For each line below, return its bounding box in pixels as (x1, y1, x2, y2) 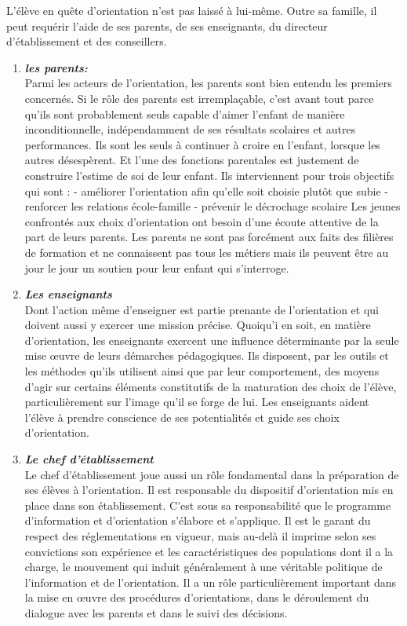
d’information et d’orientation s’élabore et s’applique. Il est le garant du (24, 512, 371, 529)
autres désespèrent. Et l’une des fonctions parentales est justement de (24, 152, 359, 168)
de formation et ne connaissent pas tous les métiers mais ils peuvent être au (24, 243, 389, 260)
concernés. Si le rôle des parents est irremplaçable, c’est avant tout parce (24, 90, 374, 106)
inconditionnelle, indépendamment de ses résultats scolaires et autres (24, 121, 356, 137)
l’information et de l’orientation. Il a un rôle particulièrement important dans (24, 573, 397, 590)
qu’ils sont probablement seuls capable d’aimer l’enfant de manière (24, 105, 345, 122)
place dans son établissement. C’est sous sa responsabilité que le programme (24, 496, 391, 513)
